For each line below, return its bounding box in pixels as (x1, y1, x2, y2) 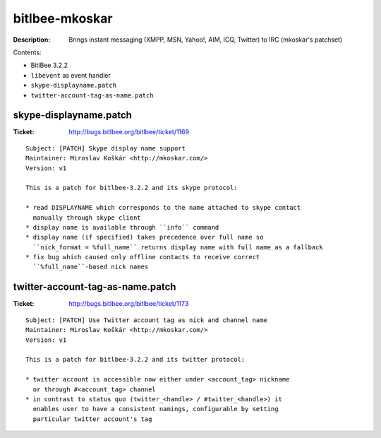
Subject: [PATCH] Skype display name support (25, 144, 186, 152)
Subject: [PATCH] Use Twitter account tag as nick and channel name (25, 316, 267, 324)
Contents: (13, 48, 42, 57)
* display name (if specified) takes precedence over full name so (25, 233, 264, 242)
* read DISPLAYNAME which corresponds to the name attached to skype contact (25, 203, 301, 212)
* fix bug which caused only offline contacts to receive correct (25, 253, 260, 261)
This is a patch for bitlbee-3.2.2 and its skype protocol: (25, 184, 238, 192)
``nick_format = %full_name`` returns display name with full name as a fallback (32, 243, 324, 251)
